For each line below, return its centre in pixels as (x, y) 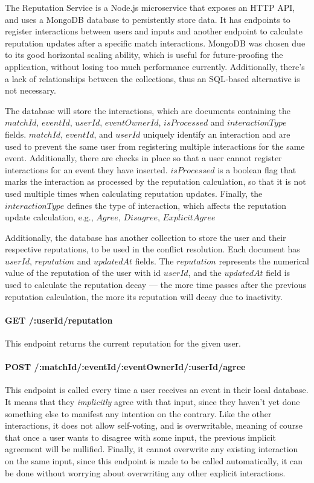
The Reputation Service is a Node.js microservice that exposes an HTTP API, (150, 7)
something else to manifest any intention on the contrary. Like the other (138, 413)
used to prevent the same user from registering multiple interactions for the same (155, 146)
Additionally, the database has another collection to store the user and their (146, 237)
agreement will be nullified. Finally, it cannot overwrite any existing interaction (152, 449)
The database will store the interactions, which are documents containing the (148, 110)
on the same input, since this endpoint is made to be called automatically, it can (154, 461)
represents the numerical (264, 261)
